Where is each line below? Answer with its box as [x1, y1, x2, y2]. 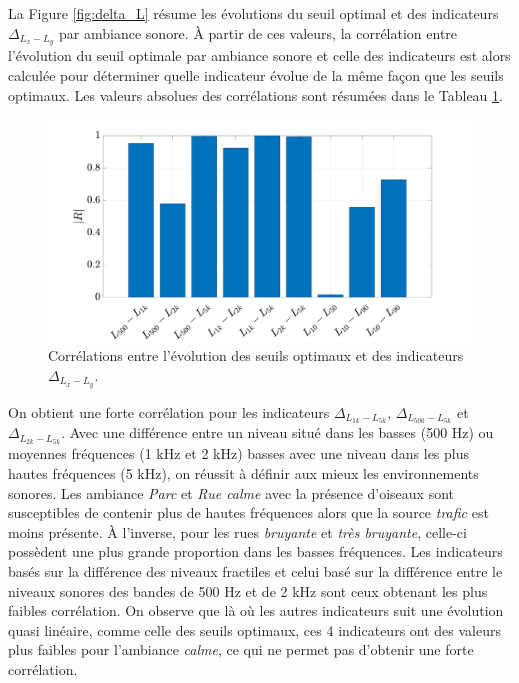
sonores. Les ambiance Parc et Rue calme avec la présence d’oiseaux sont [8, 482, 455, 503]
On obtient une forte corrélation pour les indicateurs [8, 401, 330, 422]
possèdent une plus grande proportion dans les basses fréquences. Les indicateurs [8, 541, 503, 562]
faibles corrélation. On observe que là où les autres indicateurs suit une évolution [8, 600, 504, 621]
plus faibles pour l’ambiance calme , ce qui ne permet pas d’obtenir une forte [8, 639, 474, 660]
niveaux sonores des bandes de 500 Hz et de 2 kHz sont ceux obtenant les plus [8, 580, 488, 601]
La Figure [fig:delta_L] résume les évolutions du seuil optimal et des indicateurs [8, 3, 499, 23]
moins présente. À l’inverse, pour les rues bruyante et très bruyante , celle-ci [8, 521, 467, 542]
